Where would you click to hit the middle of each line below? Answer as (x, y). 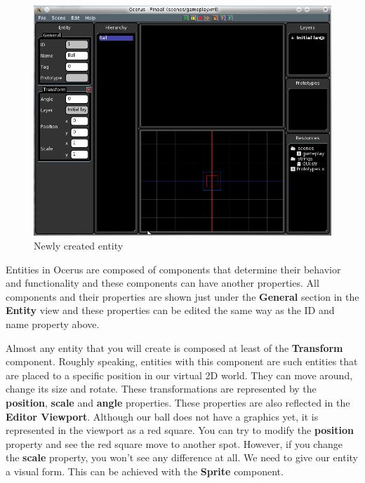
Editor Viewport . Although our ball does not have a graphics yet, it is (162, 416)
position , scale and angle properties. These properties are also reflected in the (178, 403)
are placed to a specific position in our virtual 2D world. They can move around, (179, 375)
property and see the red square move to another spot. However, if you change (174, 443)
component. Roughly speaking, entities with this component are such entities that (182, 361)
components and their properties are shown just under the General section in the (182, 296)
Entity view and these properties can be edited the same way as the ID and (170, 310)
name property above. (53, 324)
